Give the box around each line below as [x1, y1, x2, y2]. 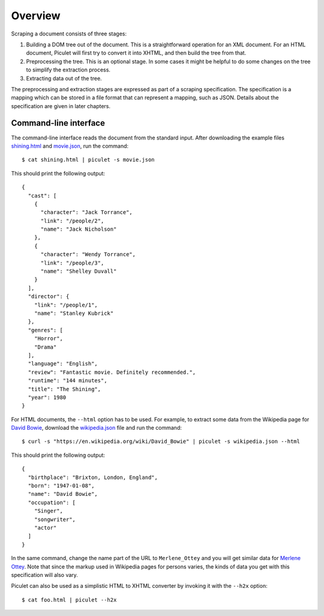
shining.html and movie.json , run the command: [11, 142, 129, 150]
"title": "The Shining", [28, 385, 101, 392]
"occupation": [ [28, 499, 76, 506]
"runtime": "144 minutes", [28, 377, 107, 384]
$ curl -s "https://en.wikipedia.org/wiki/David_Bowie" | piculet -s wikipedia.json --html [22, 438, 300, 445]
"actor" [34, 524, 57, 531]
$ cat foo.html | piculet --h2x [22, 596, 117, 603]
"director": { [28, 293, 70, 300]
